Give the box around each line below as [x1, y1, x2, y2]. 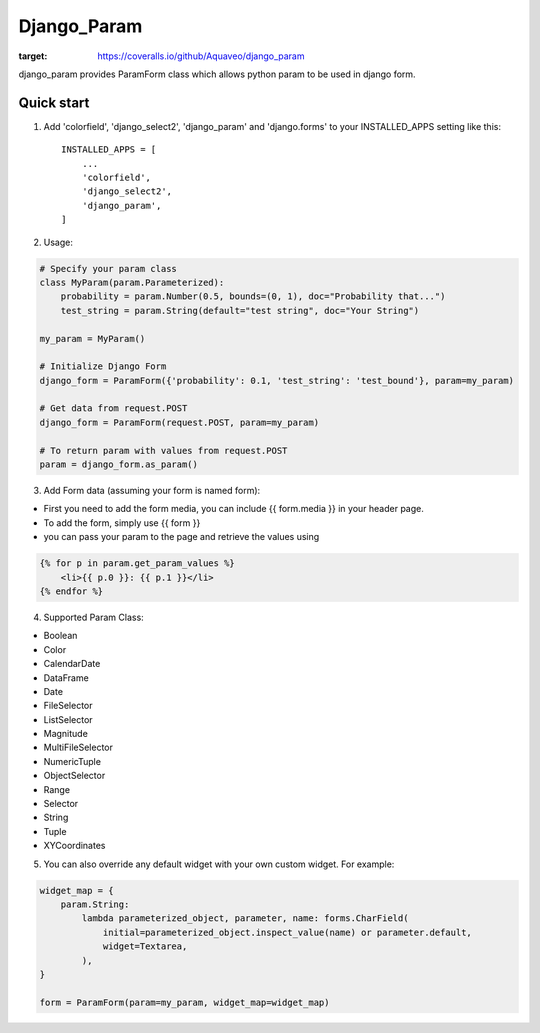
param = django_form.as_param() [39, 459, 199, 470]
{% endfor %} [39, 585, 104, 597]
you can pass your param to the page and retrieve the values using [43, 531, 320, 543]
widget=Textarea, [102, 941, 188, 952]
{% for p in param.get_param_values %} [39, 558, 235, 569]
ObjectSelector [43, 770, 106, 782]
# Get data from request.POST [39, 403, 188, 414]
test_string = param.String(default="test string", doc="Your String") [60, 305, 420, 316]
